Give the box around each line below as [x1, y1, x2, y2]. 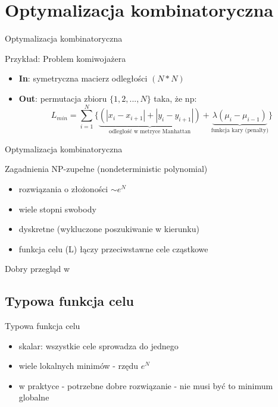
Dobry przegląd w [5, 262, 70, 275]
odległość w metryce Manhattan [109, 129, 191, 135]
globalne [18, 391, 49, 403]
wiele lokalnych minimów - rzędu [18, 359, 139, 372]
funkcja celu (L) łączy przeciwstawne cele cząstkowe [18, 242, 208, 255]
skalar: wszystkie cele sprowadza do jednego [18, 339, 179, 352]
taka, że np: [154, 92, 197, 104]
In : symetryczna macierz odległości [18, 72, 148, 84]
